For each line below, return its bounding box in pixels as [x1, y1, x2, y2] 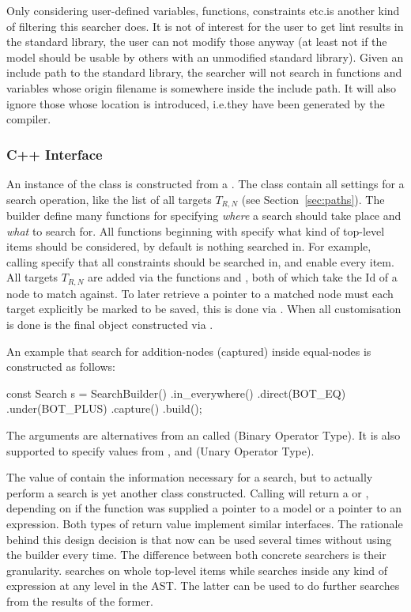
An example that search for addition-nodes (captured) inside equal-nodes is [6, 342, 371, 359]
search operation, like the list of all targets [6, 191, 212, 207]
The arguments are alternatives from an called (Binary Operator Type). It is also [6, 427, 401, 443]
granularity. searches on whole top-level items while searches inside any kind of [6, 561, 388, 578]
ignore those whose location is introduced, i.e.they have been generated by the [6, 95, 385, 111]
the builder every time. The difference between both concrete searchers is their [6, 546, 386, 563]
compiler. [6, 111, 51, 127]
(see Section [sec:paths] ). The [241, 191, 385, 207]
